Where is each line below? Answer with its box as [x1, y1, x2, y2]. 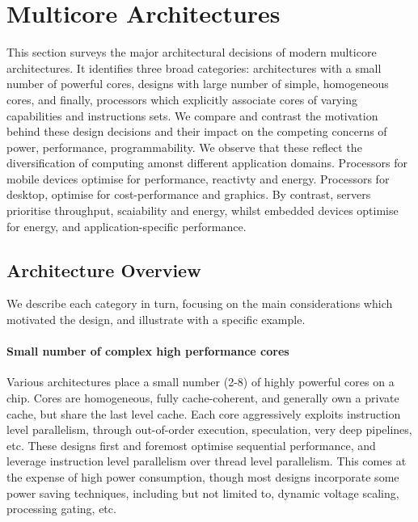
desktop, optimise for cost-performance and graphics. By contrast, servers [6, 186, 371, 203]
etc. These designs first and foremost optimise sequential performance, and [6, 436, 376, 453]
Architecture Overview [6, 257, 201, 282]
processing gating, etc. [6, 500, 116, 517]
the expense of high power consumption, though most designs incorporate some [6, 469, 399, 485]
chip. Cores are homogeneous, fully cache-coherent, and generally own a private [6, 389, 399, 406]
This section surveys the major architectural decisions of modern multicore [6, 44, 377, 61]
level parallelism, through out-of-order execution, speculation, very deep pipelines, [6, 421, 412, 438]
